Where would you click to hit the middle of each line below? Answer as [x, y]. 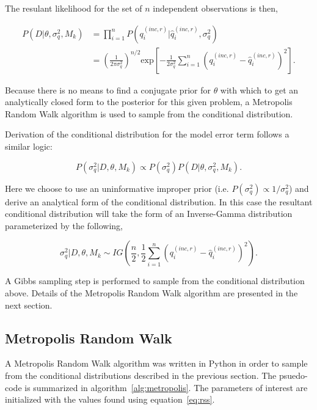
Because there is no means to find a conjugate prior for [108, 90]
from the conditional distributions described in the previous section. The [141, 375]
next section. [29, 305]
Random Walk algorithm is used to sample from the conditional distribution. [149, 113]
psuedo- [293, 375]
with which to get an [259, 90]
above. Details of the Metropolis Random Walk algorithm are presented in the [151, 293]
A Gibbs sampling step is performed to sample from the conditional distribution [155, 281]
